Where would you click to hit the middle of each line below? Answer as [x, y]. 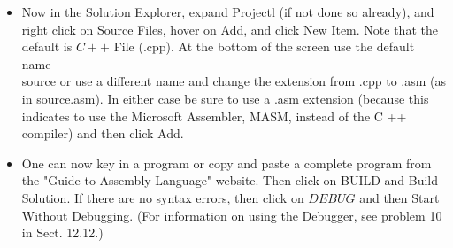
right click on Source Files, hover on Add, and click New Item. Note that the [230, 29]
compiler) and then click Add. [103, 133]
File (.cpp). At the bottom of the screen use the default [264, 46]
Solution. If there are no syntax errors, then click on [163, 197]
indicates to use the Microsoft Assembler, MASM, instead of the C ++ [214, 116]
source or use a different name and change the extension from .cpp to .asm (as [234, 81]
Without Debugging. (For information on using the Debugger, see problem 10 [232, 215]
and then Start [399, 197]
